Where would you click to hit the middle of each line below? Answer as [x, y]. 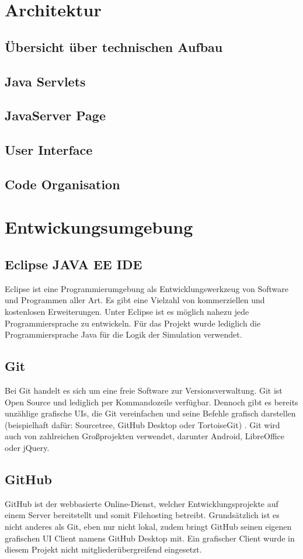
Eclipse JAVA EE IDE [74, 264]
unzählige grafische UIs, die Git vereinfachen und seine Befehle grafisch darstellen [150, 413]
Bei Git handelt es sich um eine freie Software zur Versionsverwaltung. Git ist [144, 390]
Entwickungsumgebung [99, 227]
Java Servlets [45, 81]
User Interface [49, 150]
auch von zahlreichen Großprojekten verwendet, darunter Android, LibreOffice [144, 436]
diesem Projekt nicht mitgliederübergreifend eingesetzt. [103, 549]
